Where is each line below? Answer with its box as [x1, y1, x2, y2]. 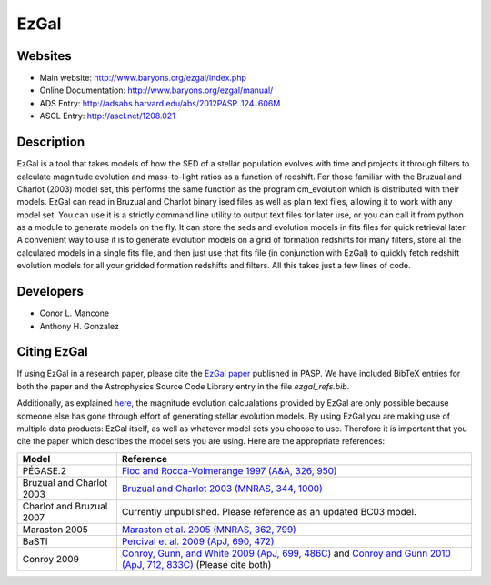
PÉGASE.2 [22, 464, 67, 477]
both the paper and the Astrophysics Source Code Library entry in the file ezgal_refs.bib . [16, 380, 350, 391]
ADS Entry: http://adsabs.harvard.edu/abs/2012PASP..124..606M [39, 97, 281, 108]
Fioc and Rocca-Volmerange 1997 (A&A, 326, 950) [121, 464, 337, 477]
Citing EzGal [16, 344, 88, 359]
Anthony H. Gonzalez [39, 320, 120, 331]
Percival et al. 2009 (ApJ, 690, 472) [121, 535, 275, 548]
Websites [16, 48, 72, 64]
